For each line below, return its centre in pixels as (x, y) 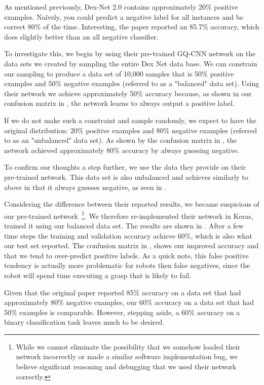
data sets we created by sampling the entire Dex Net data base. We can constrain (131, 63)
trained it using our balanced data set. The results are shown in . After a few (124, 225)
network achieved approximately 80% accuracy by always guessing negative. (122, 150)
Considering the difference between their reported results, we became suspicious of (132, 204)
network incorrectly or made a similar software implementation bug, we (127, 356)
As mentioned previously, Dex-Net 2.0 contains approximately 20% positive (121, 7)
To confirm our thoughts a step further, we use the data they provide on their (125, 167)
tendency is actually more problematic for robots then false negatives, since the (127, 265)
